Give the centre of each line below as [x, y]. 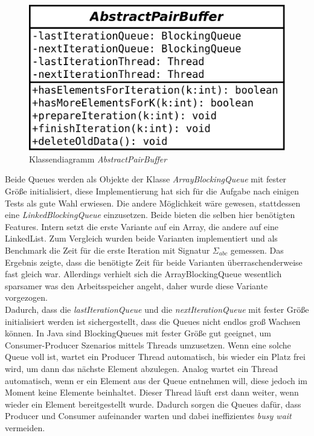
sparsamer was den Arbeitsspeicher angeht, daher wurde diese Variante [136, 285]
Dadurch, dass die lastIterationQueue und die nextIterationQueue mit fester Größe [157, 309]
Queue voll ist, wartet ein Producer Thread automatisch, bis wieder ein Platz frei [155, 357]
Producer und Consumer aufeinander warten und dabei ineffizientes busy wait [148, 416]
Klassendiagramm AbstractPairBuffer [98, 159]
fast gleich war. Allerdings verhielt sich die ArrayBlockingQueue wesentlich [143, 274]
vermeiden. [25, 427]
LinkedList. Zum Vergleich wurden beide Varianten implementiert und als [141, 238]
